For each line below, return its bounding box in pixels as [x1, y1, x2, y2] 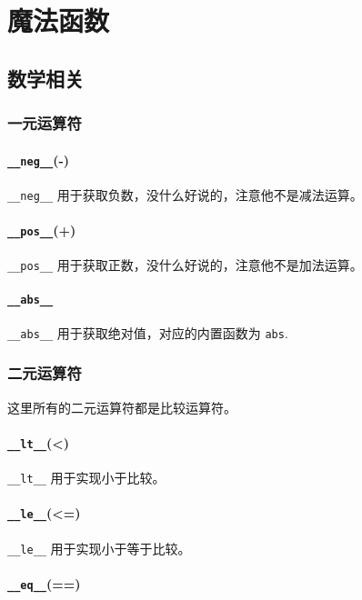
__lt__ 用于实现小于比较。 [7, 468, 166, 487]
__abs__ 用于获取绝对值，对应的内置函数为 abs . [7, 323, 288, 342]
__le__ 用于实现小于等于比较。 [7, 538, 191, 557]
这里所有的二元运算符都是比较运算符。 [7, 397, 236, 416]
